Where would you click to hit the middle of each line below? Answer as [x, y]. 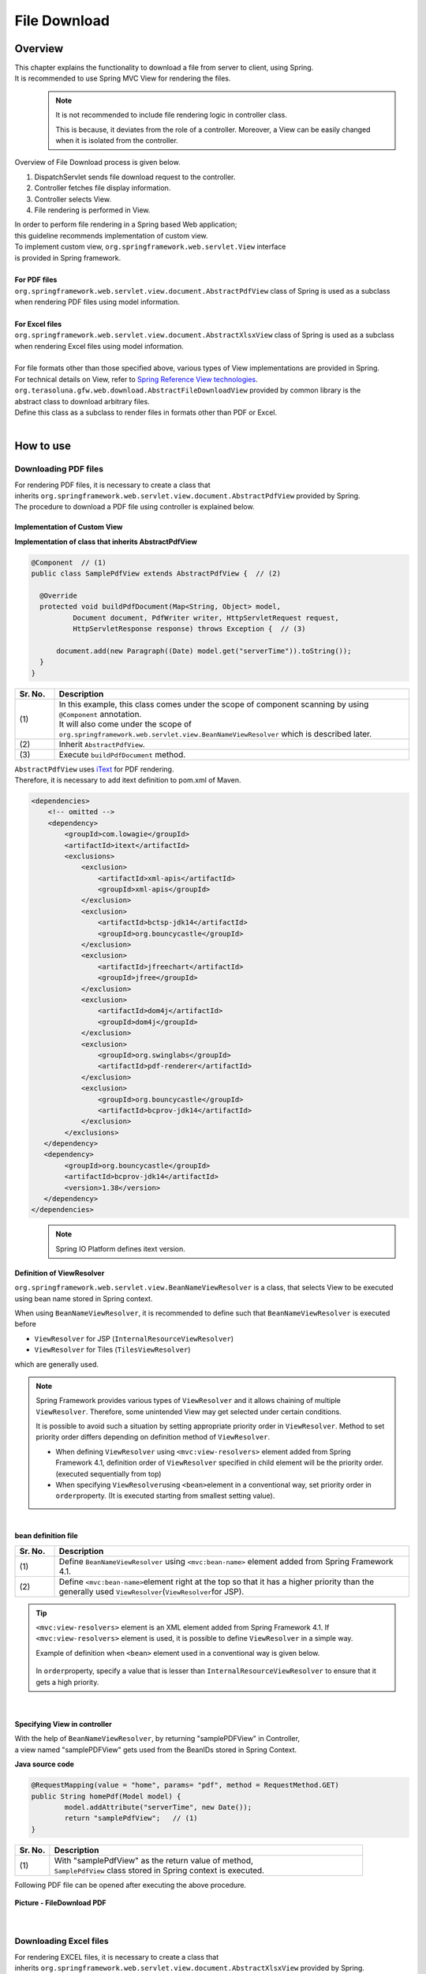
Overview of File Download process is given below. [97, 163]
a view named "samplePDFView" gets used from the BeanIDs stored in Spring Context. [156, 1750]
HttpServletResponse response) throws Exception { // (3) [189, 629]
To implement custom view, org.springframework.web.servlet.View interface [150, 247]
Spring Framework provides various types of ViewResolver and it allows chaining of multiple [188, 1401]
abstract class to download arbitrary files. [82, 401]
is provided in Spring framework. [68, 257]
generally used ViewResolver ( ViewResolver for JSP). [151, 1591]
